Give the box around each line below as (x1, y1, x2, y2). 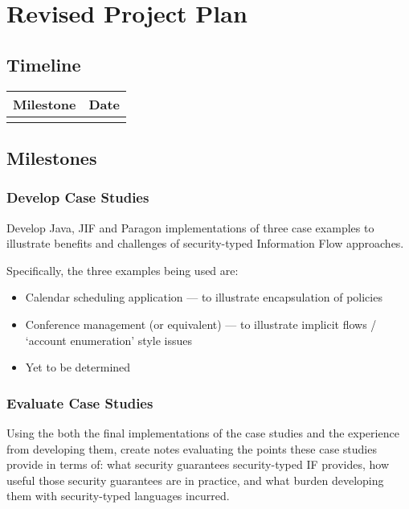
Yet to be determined (25, 359, 131, 376)
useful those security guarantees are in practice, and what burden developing (6, 471, 384, 488)
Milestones (6, 145, 97, 170)
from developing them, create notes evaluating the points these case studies (6, 440, 377, 457)
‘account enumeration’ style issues (25, 331, 193, 348)
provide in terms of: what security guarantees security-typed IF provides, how (6, 456, 390, 473)
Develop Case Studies (6, 187, 149, 207)
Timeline (6, 51, 81, 76)
